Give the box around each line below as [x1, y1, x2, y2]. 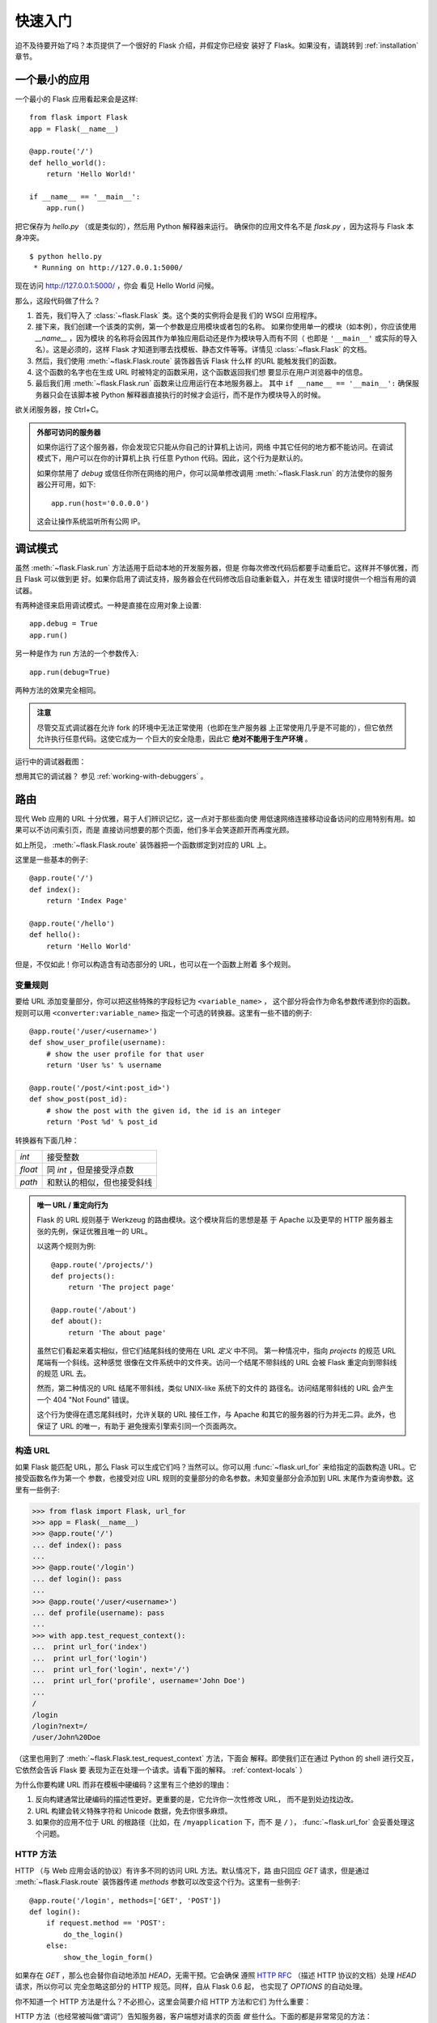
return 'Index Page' [45, 897, 128, 905]
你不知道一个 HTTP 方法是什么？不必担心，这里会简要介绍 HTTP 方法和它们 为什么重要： [15, 1996, 312, 2006]
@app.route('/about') [51, 1305, 137, 1315]
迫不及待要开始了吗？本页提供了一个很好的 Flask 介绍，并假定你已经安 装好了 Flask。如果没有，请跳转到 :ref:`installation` [15, 40, 419, 50]
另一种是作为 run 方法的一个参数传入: [15, 648, 139, 659]
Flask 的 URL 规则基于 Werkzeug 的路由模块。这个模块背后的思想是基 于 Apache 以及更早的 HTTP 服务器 [36, 1215, 387, 1225]
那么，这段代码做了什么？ [15, 295, 100, 305]
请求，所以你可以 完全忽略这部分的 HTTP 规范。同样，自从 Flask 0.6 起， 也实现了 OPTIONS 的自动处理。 [15, 1982, 367, 1991]
